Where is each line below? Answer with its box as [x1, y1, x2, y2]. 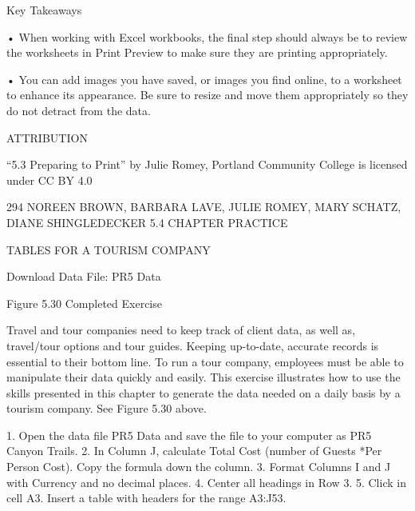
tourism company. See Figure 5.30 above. [6, 400, 207, 417]
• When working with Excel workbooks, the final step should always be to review [6, 28, 408, 45]
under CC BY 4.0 [6, 171, 93, 188]
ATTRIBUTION [6, 129, 88, 146]
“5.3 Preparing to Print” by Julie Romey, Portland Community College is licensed [6, 156, 408, 173]
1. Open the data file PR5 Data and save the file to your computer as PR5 [6, 426, 372, 443]
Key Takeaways [6, 2, 82, 18]
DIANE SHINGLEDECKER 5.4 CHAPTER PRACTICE [6, 214, 288, 230]
